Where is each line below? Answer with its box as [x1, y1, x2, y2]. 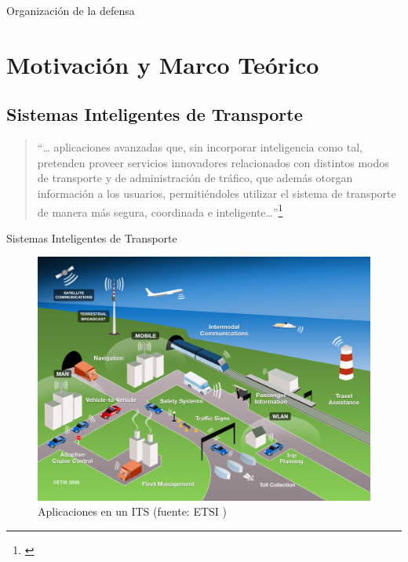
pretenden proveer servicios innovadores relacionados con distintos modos [37, 154, 389, 170]
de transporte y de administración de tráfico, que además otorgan [37, 170, 353, 186]
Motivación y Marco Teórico [6, 48, 319, 80]
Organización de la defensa [6, 2, 135, 18]
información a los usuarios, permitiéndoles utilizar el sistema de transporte [37, 184, 396, 201]
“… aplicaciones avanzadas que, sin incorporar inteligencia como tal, [37, 139, 362, 155]
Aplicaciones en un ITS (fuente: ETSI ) [38, 503, 228, 520]
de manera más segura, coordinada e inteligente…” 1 [37, 201, 283, 220]
